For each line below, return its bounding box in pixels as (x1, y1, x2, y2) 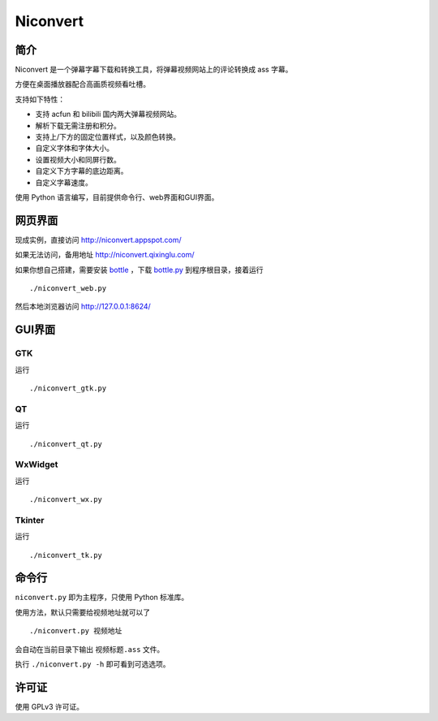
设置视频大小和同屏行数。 (35, 154, 121, 164)
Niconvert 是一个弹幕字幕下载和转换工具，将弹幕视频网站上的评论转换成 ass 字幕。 (15, 65, 293, 75)
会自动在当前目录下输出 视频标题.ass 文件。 (15, 644, 165, 654)
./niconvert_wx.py (29, 495, 103, 504)
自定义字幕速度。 (35, 177, 92, 187)
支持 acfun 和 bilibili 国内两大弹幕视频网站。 (35, 110, 182, 119)
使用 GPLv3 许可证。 (15, 702, 84, 711)
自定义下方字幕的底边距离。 (35, 166, 128, 176)
